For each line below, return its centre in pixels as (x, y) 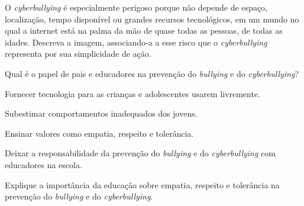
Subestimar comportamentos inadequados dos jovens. (101, 113)
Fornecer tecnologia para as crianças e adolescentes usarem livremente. (133, 93)
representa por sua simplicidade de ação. (78, 54)
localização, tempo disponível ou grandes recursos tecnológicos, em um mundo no (152, 19)
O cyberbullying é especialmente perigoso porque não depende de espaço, (136, 7)
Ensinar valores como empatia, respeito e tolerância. (99, 133)
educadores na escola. (43, 164)
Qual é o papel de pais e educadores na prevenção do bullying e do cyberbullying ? (152, 73)
